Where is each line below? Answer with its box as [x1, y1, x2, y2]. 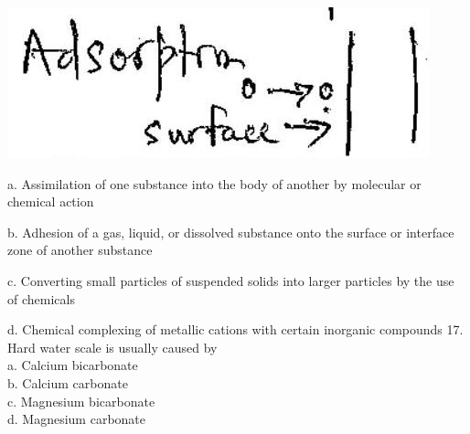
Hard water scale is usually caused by [7, 337, 218, 356]
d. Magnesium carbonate [7, 409, 146, 429]
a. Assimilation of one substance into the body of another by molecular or [7, 174, 422, 193]
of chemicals [7, 289, 75, 308]
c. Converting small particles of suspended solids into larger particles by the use [7, 270, 454, 290]
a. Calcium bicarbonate [7, 355, 138, 375]
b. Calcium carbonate [7, 373, 128, 392]
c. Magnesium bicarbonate [7, 391, 155, 410]
